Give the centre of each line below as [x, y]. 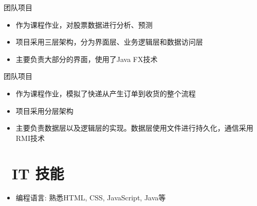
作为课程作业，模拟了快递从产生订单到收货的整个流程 [106, 93]
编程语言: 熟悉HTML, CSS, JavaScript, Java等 [91, 198]
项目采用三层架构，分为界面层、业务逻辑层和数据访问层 [109, 42]
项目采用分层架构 [44, 110]
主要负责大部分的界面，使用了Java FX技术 [87, 59]
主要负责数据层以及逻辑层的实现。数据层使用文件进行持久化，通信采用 [134, 128]
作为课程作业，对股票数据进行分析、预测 [84, 24]
